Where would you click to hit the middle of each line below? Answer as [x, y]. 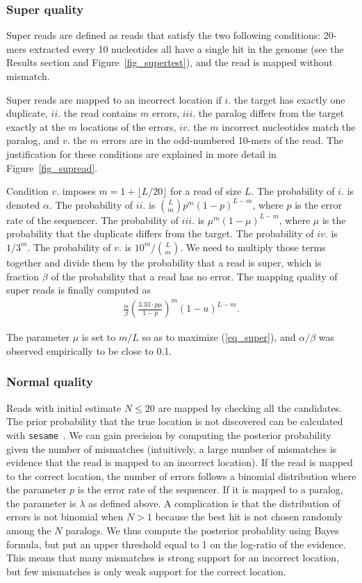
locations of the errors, [128, 126]
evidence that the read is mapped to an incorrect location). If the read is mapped [180, 462]
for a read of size [206, 191]
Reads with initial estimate [64, 407]
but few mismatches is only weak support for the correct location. [146, 571]
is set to [99, 337]
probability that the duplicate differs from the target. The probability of [160, 233]
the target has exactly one [289, 99]
